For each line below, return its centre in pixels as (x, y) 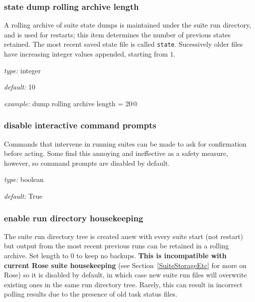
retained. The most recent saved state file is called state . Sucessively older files (124, 44)
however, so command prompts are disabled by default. (87, 163)
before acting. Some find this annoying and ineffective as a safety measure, (116, 153)
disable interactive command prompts (80, 125)
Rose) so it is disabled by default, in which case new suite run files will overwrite (126, 275)
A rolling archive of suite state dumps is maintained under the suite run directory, (128, 25)
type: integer (22, 70)
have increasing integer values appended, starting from (86, 54)
